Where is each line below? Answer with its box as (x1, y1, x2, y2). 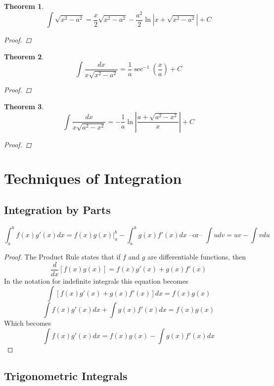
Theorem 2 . (4, 51, 44, 61)
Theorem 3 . (4, 101, 44, 111)
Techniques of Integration (4, 168, 182, 188)
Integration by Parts (4, 202, 111, 217)
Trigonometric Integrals (4, 368, 128, 383)
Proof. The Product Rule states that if (4, 251, 121, 261)
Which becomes (4, 318, 51, 328)
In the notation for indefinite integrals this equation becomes (4, 275, 188, 286)
